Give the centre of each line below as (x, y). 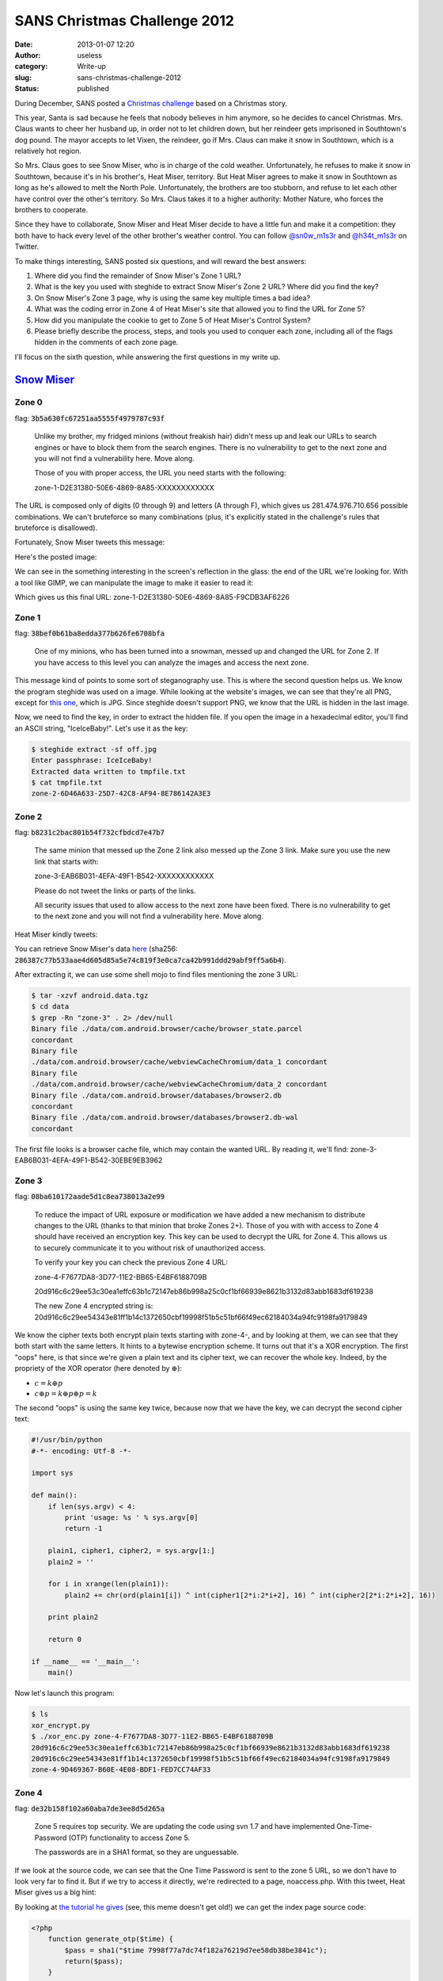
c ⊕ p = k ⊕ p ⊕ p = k (66, 1394)
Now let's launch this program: (64, 1693)
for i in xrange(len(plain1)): (108, 1584)
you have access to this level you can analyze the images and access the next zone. (172, 662)
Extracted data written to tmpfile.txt (108, 771)
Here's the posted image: (56, 557)
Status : (27, 89)
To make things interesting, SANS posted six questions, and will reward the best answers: (161, 261)
